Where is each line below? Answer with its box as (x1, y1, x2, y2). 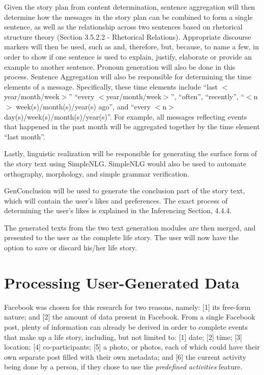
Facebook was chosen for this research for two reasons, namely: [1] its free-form (4, 301, 251, 312)
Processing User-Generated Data (4, 272, 240, 293)
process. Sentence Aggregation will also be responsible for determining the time (4, 71, 251, 82)
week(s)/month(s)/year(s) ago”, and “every (16, 101, 151, 111)
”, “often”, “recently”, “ (170, 91, 245, 102)
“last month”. (4, 131, 45, 141)
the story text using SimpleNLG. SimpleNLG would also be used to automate (4, 158, 247, 168)
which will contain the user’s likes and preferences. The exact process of (4, 195, 228, 206)
